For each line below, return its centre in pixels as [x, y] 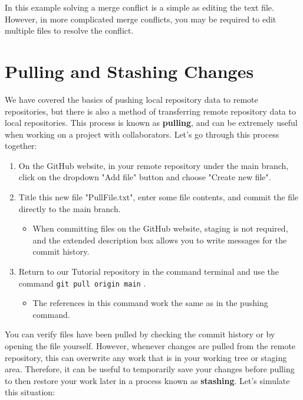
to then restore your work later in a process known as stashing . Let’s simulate [147, 380]
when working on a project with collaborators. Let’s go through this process [142, 134]
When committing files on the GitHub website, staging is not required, [160, 228]
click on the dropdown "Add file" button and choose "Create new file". [145, 177]
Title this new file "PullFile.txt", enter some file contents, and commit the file [159, 197]
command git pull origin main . [82, 283]
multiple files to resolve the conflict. [69, 30]
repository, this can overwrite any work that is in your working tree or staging [146, 357]
